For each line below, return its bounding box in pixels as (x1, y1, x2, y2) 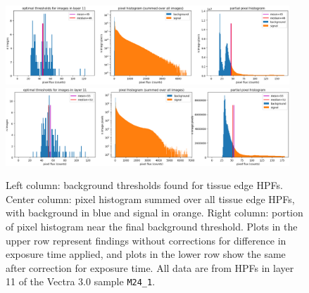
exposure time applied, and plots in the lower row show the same (6, 247, 286, 261)
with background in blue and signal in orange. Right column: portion (6, 205, 303, 220)
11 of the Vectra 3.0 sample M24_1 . (6, 274, 156, 289)
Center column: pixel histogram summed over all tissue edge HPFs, (6, 191, 295, 206)
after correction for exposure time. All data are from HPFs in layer (6, 260, 294, 275)
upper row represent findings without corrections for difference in (6, 233, 286, 247)
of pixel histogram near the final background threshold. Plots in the (6, 219, 298, 233)
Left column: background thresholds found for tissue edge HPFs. (6, 178, 283, 193)
